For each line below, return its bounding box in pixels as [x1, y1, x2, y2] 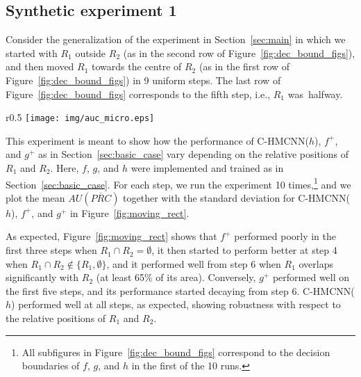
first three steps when [6, 243, 97, 257]
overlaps [299, 256, 334, 271]
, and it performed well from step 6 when [106, 256, 281, 271]
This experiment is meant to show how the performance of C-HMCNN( [6, 133, 310, 147]
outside [75, 45, 106, 60]
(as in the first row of [199, 59, 290, 74]
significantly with [6, 270, 79, 284]
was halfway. [287, 86, 343, 101]
